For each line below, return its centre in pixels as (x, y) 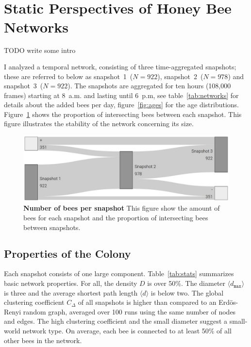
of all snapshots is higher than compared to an (147, 302)
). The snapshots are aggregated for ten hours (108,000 (149, 86)
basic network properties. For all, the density (71, 283)
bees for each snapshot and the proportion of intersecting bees (116, 218)
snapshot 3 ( (24, 86)
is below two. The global (187, 292)
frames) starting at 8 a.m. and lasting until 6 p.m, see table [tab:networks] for (121, 95)
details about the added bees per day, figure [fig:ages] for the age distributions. (121, 105)
